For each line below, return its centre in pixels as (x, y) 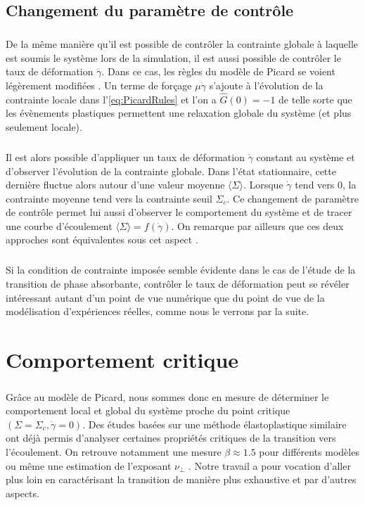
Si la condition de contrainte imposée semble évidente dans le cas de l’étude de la (181, 270)
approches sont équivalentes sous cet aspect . (102, 239)
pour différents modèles (309, 451)
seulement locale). (44, 126)
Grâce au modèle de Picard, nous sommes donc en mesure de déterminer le (167, 396)
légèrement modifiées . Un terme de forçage (99, 85)
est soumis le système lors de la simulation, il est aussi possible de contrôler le (173, 57)
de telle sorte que (315, 99)
